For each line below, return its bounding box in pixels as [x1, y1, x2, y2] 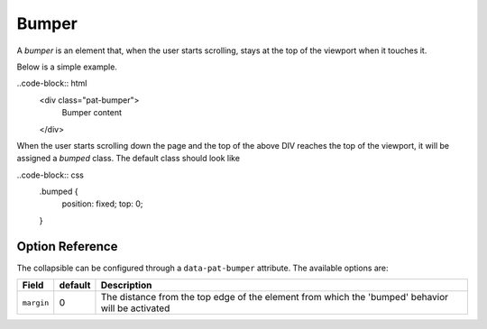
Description [100, 279, 152, 292]
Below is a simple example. [16, 61, 117, 72]
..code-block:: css [16, 169, 85, 180]
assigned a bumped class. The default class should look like [16, 153, 241, 164]
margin [22, 297, 50, 307]
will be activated [100, 302, 170, 315]
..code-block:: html [16, 78, 87, 89]
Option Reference [16, 239, 118, 254]
